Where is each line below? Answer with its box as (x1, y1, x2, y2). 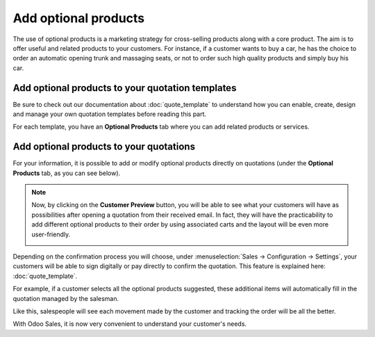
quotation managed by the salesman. (12, 294, 119, 302)
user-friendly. (31, 230, 71, 238)
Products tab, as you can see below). (12, 169, 121, 177)
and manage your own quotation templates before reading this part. (12, 110, 207, 118)
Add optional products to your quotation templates (12, 82, 237, 94)
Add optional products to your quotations (12, 141, 196, 153)
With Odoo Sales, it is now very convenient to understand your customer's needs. (12, 320, 247, 328)
